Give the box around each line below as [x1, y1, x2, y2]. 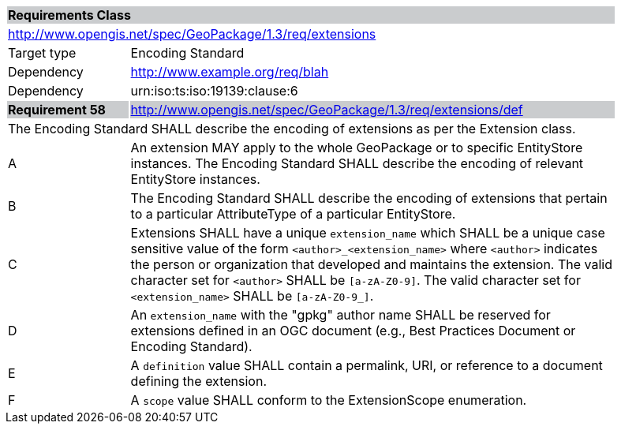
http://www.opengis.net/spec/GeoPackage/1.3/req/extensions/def [130, 102, 523, 118]
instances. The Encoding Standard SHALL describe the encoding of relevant [130, 155, 584, 171]
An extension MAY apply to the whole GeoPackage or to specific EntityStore [130, 140, 583, 155]
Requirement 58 [8, 102, 106, 118]
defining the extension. [130, 373, 267, 389]
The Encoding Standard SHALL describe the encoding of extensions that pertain [130, 190, 608, 206]
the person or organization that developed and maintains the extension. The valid [130, 256, 613, 272]
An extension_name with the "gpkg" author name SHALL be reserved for [130, 307, 551, 323]
